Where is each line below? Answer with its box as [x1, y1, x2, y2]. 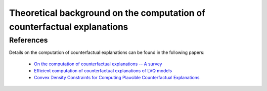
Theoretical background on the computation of [9, 7, 206, 18]
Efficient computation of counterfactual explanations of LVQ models [34, 67, 172, 74]
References [9, 36, 48, 45]
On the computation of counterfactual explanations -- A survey [34, 61, 163, 67]
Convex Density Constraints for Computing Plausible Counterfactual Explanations [34, 75, 200, 81]
